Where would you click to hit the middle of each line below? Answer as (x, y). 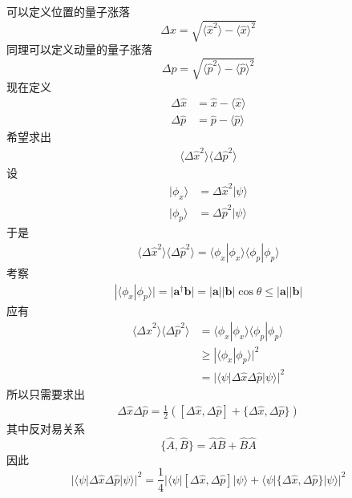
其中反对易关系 (46, 429)
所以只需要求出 (46, 393)
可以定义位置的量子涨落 (68, 11)
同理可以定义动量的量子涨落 (79, 49)
